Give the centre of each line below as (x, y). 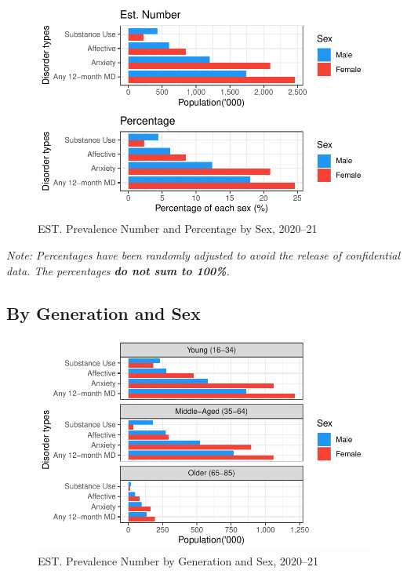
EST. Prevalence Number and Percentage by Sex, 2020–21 (178, 229)
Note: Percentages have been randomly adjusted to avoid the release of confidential (203, 255)
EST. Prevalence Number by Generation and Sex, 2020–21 (178, 560)
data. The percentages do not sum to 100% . (118, 270)
